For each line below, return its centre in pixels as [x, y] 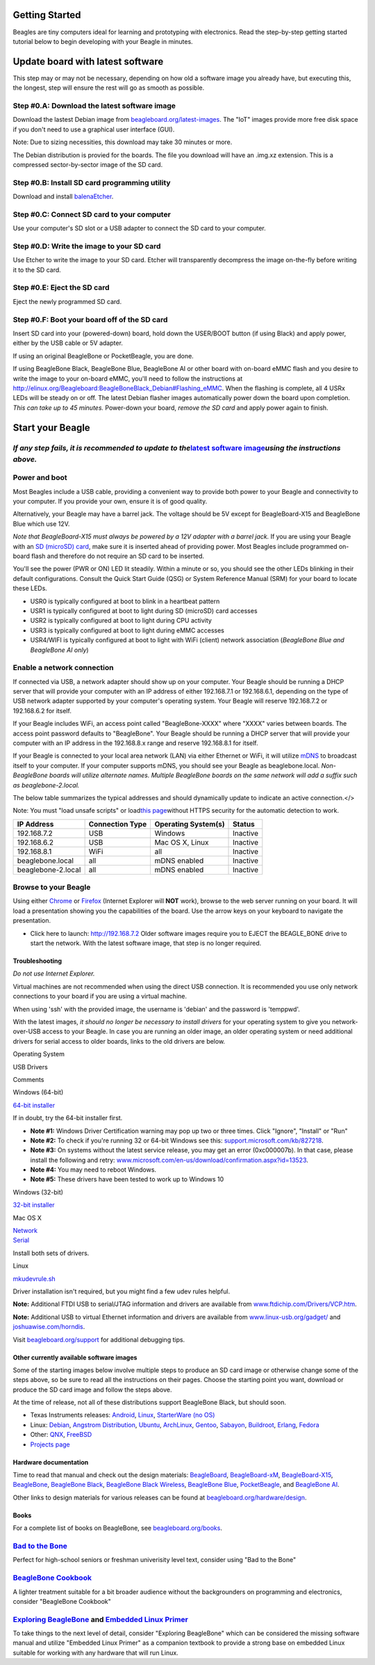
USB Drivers [30, 1067]
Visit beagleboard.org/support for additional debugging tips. [99, 1339]
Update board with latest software [88, 62]
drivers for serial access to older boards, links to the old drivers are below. [119, 1041]
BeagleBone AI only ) [60, 650]
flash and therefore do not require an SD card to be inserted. [118, 556]
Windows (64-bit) [38, 1092]
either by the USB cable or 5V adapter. [68, 343]
